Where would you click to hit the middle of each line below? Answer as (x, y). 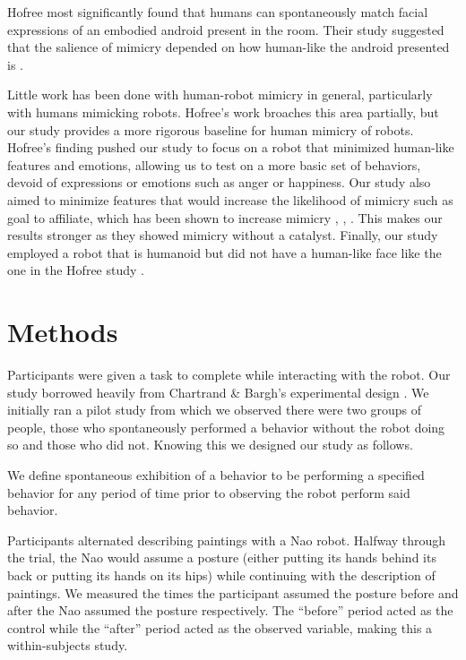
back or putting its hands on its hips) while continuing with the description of (221, 574)
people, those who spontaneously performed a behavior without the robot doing (226, 427)
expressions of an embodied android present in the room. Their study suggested (226, 29)
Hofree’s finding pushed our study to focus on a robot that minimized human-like (231, 147)
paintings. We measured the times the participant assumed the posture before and (233, 592)
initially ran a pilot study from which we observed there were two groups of (215, 410)
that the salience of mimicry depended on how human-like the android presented (229, 47)
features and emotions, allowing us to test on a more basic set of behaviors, (214, 164)
